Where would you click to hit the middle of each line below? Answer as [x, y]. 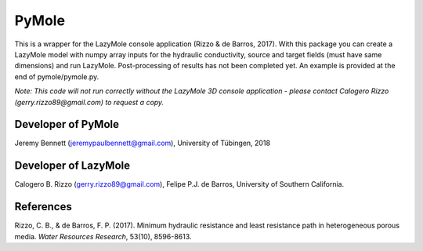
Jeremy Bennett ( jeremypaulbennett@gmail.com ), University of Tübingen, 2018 [142, 143]
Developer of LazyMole [72, 166]
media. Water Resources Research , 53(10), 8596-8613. [103, 236]
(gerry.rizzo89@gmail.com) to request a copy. [89, 102]
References [43, 207]
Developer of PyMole [67, 124]
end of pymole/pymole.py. [57, 76]
